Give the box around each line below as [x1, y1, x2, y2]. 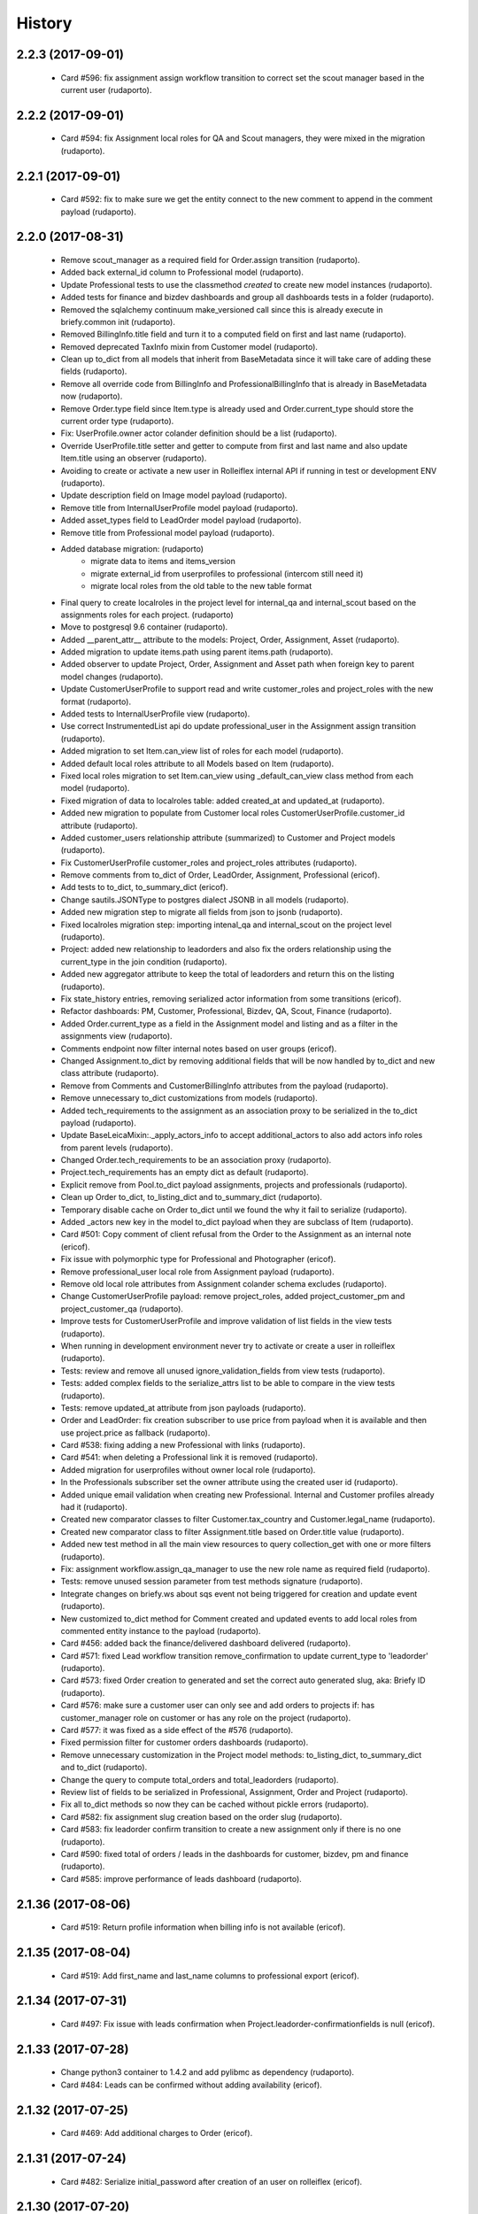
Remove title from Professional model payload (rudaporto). [60, 527, 274, 538]
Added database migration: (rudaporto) [60, 543, 204, 553]
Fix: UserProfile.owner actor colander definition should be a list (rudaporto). [60, 428, 337, 438]
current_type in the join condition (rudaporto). [60, 956, 227, 967]
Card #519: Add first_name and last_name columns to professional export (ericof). [60, 1970, 360, 1981]
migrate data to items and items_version [90, 556, 236, 567]
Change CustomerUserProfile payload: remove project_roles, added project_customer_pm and [60, 1291, 405, 1302]
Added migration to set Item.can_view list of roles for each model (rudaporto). [60, 746, 344, 756]
